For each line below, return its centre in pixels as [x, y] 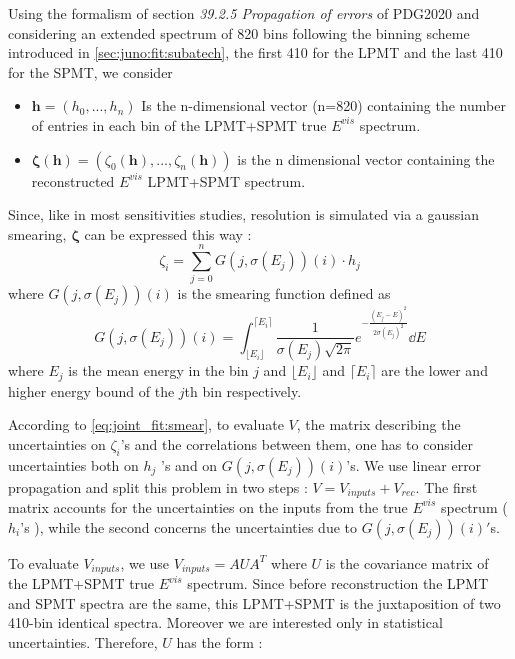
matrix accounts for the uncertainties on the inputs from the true [208, 506]
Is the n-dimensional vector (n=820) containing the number [323, 105]
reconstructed [73, 180]
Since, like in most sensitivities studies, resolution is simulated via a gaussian [244, 214]
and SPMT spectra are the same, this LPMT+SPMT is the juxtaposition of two [254, 602]
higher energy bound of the [91, 390]
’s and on [189, 464]
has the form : [219, 641]
